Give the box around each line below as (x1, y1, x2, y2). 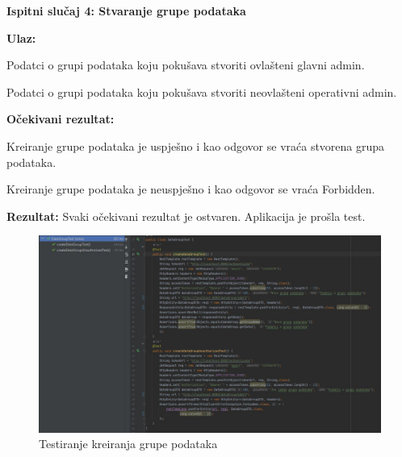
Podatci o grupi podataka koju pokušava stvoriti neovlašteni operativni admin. (6, 83, 397, 100)
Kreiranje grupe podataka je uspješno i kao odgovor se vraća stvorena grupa (6, 137, 385, 154)
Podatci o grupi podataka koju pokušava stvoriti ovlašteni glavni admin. (6, 56, 365, 73)
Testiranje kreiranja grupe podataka (39, 435, 218, 452)
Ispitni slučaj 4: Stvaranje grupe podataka (6, 2, 246, 19)
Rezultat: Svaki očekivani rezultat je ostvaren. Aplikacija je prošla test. (6, 207, 366, 224)
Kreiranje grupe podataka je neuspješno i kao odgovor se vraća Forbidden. (6, 181, 375, 197)
